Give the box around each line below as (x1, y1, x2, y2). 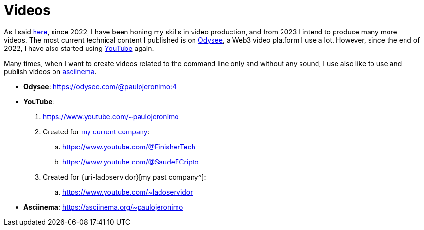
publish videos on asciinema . (4, 67, 97, 76)
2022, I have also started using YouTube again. (4, 44, 154, 52)
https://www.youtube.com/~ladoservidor (62, 187, 193, 196)
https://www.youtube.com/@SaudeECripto (62, 157, 199, 166)
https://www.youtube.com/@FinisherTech (62, 142, 196, 151)
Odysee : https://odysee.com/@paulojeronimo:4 (23, 82, 177, 91)
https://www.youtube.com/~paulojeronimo (43, 112, 179, 121)
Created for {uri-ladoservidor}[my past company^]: (43, 172, 206, 181)
